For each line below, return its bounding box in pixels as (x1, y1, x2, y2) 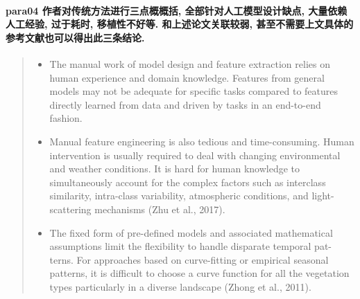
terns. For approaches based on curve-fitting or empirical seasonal (49, 252, 329, 266)
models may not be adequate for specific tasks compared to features (49, 84, 338, 98)
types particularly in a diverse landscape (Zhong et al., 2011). (49, 279, 311, 293)
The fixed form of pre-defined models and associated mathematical (49, 225, 333, 239)
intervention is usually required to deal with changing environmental (49, 147, 341, 162)
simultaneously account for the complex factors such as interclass (49, 174, 326, 189)
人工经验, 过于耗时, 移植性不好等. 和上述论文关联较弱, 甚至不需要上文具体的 (6, 17, 354, 31)
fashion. (49, 111, 83, 125)
